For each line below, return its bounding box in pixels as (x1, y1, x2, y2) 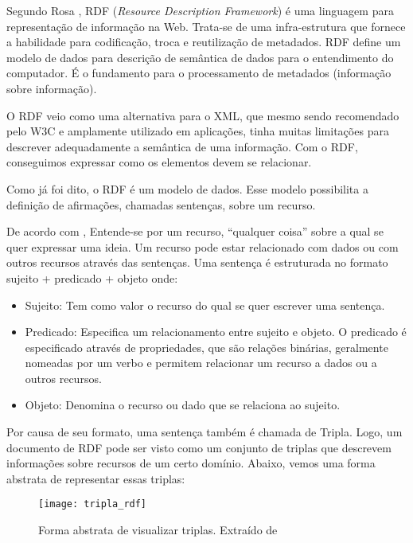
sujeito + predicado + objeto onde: (6, 269, 178, 286)
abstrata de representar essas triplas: (6, 470, 185, 486)
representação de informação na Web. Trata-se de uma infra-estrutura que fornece (6, 18, 406, 34)
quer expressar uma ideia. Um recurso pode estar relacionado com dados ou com (6, 238, 399, 255)
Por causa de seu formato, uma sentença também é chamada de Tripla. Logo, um (6, 424, 403, 440)
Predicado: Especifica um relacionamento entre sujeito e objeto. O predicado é (25, 323, 407, 340)
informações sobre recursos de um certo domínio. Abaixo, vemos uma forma (6, 455, 376, 471)
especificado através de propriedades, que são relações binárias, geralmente (25, 338, 388, 355)
